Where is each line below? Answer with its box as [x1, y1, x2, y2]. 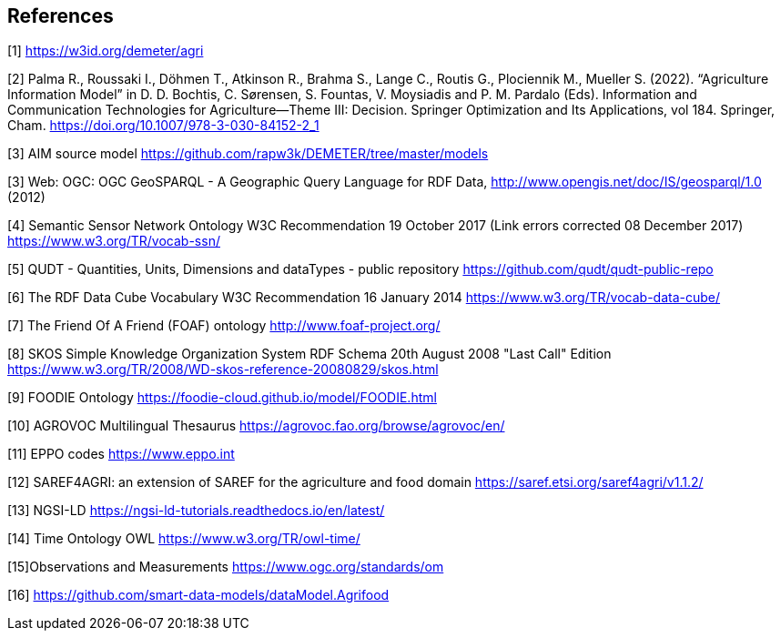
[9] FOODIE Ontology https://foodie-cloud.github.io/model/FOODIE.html [7, 390, 437, 406]
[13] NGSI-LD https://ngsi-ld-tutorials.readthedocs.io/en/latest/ [7, 502, 385, 519]
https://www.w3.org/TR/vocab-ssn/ [7, 233, 220, 249]
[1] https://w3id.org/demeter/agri [7, 43, 204, 59]
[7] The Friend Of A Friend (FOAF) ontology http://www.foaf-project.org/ [7, 318, 441, 334]
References [7, 5, 114, 27]
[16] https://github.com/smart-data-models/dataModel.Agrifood [7, 587, 390, 603]
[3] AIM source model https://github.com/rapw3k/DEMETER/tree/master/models [7, 146, 489, 162]
